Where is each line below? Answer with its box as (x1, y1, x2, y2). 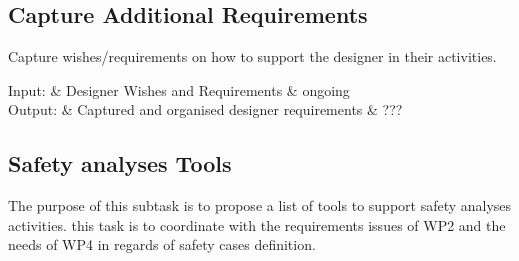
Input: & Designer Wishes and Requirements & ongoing (8, 79, 350, 100)
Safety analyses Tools (8, 148, 232, 179)
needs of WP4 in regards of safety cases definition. (8, 234, 316, 255)
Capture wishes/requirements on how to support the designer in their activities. (8, 46, 497, 67)
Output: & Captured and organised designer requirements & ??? (8, 99, 403, 120)
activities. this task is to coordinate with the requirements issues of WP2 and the (8, 214, 506, 235)
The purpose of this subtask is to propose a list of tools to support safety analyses (8, 195, 512, 216)
